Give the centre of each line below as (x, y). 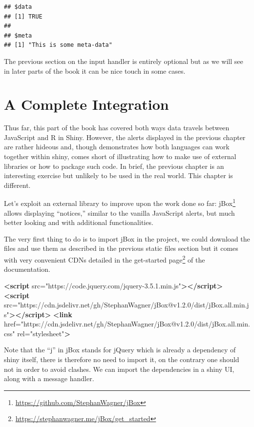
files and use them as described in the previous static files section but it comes (121, 248)
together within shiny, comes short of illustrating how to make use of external (120, 156)
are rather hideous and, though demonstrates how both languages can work (117, 147)
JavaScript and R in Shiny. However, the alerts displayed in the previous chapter (125, 137)
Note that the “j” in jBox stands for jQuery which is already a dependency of (120, 350)
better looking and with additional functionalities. (79, 222)
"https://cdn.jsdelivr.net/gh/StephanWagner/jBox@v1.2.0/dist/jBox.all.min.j (133, 305)
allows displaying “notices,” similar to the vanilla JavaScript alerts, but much (119, 213)
